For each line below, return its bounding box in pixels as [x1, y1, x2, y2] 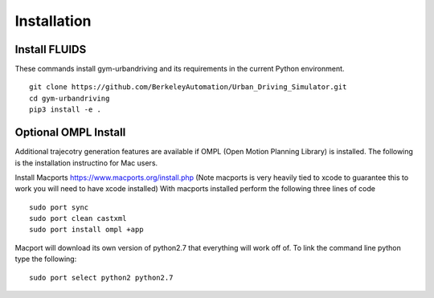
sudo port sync [29, 202, 89, 212]
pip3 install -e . [29, 105, 102, 114]
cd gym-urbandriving [29, 93, 110, 103]
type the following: [14, 254, 77, 264]
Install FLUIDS [14, 43, 87, 56]
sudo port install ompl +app [29, 225, 144, 235]
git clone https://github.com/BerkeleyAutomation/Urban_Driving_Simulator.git [29, 83, 347, 92]
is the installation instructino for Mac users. [14, 157, 158, 168]
